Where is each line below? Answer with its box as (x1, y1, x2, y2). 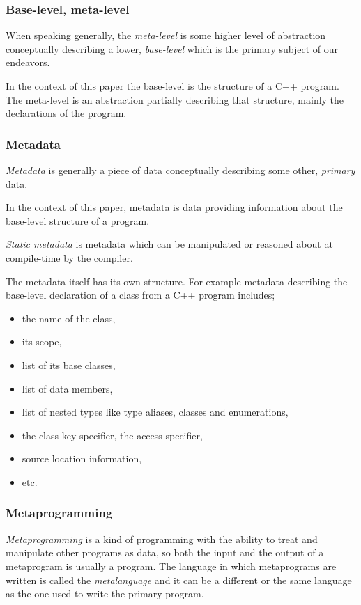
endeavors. (6, 55, 50, 70)
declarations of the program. (6, 106, 127, 120)
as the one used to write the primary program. (6, 586, 204, 601)
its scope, (22, 334, 62, 349)
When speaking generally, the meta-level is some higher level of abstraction (6, 28, 326, 42)
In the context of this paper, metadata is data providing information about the (6, 200, 343, 214)
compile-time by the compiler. (6, 250, 133, 265)
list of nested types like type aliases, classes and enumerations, (22, 404, 289, 419)
